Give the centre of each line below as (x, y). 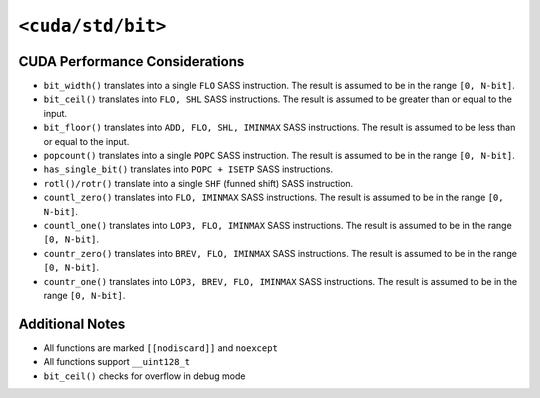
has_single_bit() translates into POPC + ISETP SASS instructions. (188, 169)
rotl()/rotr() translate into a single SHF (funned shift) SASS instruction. (198, 183)
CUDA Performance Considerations (131, 61)
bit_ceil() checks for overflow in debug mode (144, 376)
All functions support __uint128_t (117, 362)
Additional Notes (72, 323)
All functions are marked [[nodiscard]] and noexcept (161, 347)
